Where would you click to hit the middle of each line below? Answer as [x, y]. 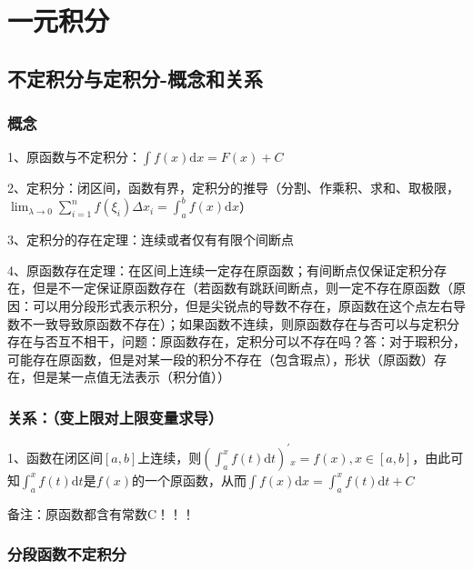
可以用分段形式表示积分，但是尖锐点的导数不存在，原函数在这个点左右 [242, 306]
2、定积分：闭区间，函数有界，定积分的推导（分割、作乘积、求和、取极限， [233, 188]
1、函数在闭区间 [55, 457]
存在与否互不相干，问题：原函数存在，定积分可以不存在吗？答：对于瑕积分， [236, 341]
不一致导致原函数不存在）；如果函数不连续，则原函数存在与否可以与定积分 [239, 323]
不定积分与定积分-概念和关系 [136, 78]
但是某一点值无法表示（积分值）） [131, 377]
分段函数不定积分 [67, 554]
